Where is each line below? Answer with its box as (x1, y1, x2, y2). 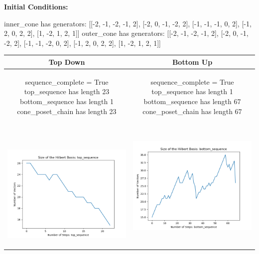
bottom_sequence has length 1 (20, 96, 114, 106)
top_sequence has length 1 (151, 86, 233, 97)
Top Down (48, 56, 85, 67)
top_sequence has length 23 (24, 86, 110, 97)
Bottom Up (172, 56, 213, 67)
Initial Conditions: (4, 1, 68, 11)
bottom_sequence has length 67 (143, 96, 241, 106)
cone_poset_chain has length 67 (142, 106, 242, 116)
